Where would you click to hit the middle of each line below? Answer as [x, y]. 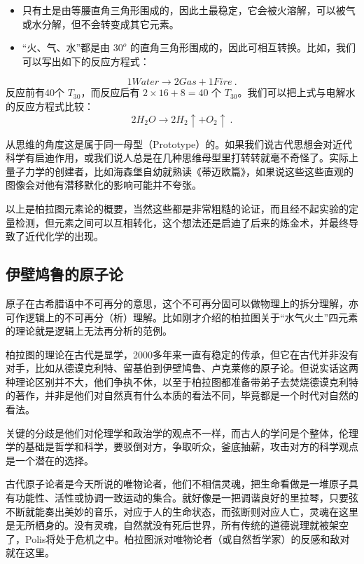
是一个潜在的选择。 [50, 460]
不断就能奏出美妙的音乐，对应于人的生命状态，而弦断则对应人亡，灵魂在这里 [182, 511]
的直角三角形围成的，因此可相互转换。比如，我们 [243, 47]
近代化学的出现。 [64, 236]
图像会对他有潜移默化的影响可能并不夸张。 [104, 185]
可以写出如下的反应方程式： [86, 61]
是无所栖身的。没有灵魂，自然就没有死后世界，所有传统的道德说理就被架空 [177, 525]
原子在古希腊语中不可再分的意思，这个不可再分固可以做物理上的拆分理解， [177, 303]
